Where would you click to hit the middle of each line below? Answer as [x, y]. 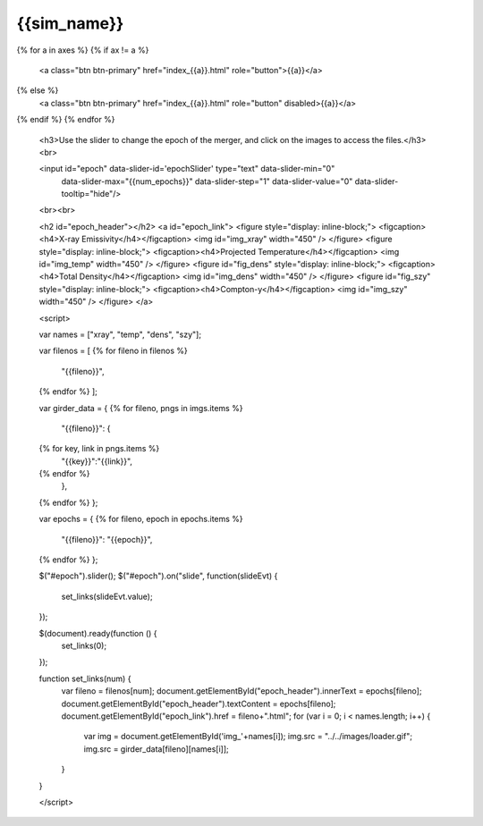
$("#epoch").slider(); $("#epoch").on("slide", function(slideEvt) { [158, 576]
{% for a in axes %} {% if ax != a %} [83, 50]
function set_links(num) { [85, 678]
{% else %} [38, 90]
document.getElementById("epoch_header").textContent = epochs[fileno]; [199, 704]
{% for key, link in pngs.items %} [99, 449]
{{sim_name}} [70, 23]
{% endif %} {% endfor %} [66, 120]
